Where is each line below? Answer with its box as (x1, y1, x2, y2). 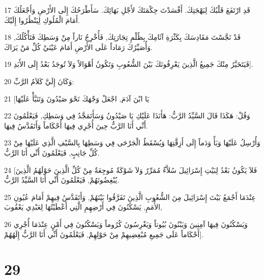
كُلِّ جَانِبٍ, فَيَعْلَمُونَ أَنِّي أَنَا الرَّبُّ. (4, 147, 100, 158)
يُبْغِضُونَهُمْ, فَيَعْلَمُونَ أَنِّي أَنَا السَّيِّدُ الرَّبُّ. (4, 174, 119, 185)
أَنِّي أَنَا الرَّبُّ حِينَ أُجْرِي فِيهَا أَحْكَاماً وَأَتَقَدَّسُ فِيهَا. (4, 120, 148, 131)
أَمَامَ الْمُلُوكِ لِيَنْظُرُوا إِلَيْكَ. (4, 14, 80, 25)
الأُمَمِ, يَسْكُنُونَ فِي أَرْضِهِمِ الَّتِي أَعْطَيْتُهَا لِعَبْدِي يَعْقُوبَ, (4, 201, 163, 212)
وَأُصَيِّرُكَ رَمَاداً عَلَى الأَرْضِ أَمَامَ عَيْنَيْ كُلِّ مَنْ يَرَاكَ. (4, 41, 153, 52)
